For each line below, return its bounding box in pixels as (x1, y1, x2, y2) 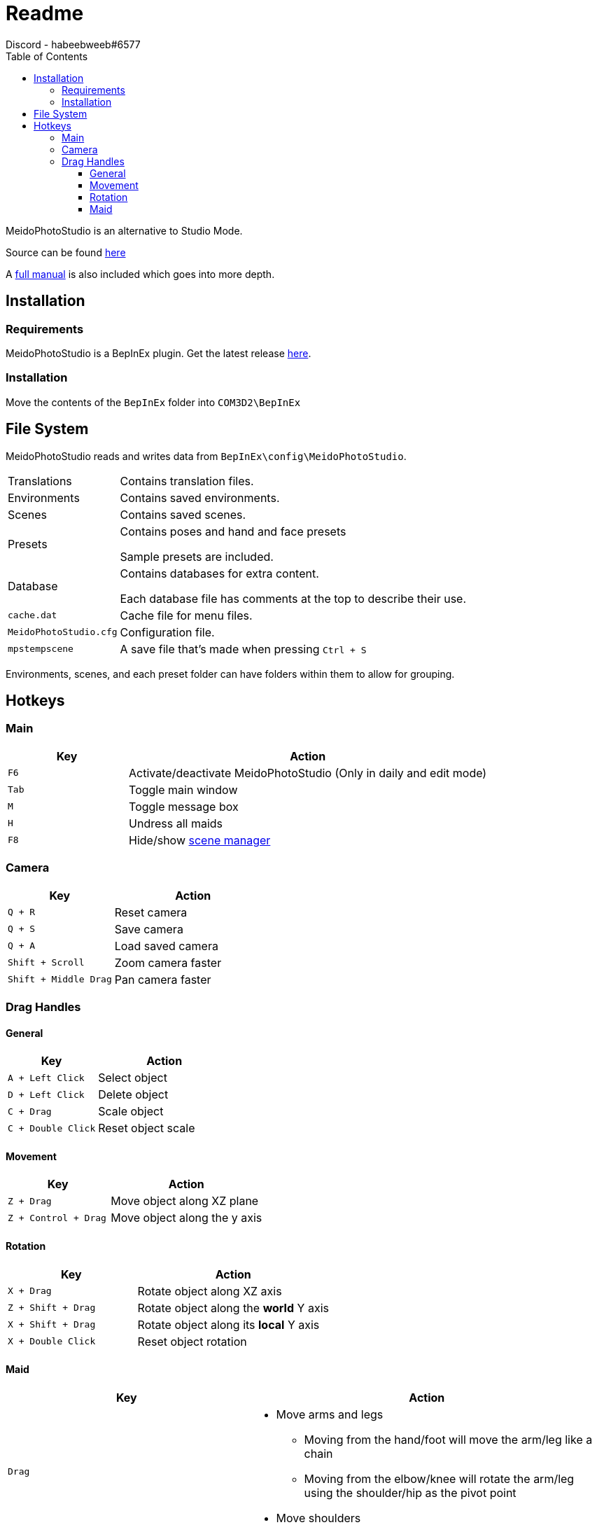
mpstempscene (8, 643, 73, 655)
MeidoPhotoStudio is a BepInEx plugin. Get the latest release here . (6, 347, 311, 359)
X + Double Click (8, 1336, 96, 1347)
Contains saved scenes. (120, 507, 246, 522)
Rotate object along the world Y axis (137, 1300, 329, 1315)
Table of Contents (6, 50, 88, 62)
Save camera (114, 921, 183, 936)
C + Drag (8, 1106, 52, 1117)
